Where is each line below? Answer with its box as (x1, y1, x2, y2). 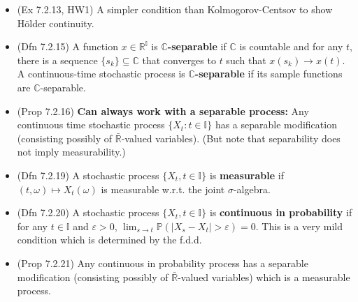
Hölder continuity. (17, 15, 94, 30)
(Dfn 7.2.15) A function (17, 39, 118, 54)
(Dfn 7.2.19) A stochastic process (17, 167, 159, 182)
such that (226, 52, 266, 67)
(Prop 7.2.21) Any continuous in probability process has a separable (17, 255, 308, 270)
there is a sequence (17, 52, 98, 67)
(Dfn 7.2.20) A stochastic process (17, 205, 159, 220)
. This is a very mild (255, 218, 343, 233)
